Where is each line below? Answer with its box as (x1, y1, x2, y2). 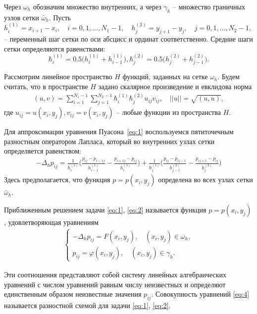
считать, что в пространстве (4, 81, 88, 92)
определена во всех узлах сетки (158, 174, 253, 185)
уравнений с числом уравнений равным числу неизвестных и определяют (4, 279, 226, 289)
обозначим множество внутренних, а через (33, 1, 161, 11)
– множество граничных (172, 1, 245, 11)
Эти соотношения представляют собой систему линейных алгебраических (4, 269, 227, 279)
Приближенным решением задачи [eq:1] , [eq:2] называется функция (4, 204, 206, 214)
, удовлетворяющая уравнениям (4, 216, 99, 227)
